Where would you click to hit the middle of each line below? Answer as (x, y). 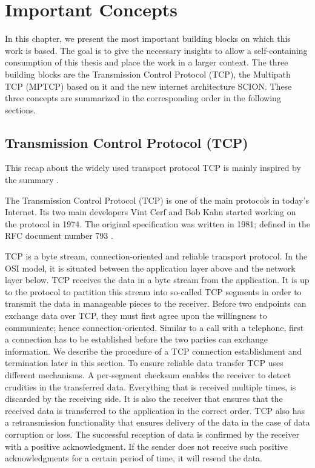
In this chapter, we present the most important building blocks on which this (148, 38)
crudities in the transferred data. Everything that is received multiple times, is (151, 386)
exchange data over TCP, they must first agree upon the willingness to (136, 316)
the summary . (32, 180)
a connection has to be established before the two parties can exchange (136, 339)
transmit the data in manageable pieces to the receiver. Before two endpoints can (156, 303)
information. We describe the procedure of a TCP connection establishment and (154, 351)
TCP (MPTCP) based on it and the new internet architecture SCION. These (148, 86)
